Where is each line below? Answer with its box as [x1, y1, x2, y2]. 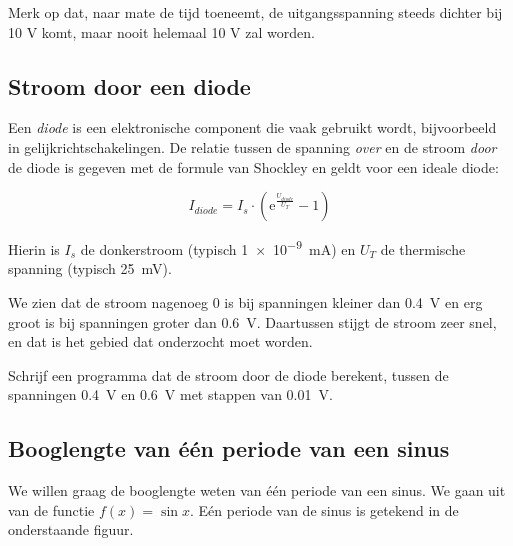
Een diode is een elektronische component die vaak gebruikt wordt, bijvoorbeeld [8, 117, 497, 138]
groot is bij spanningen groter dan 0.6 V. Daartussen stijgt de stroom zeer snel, [8, 311, 497, 332]
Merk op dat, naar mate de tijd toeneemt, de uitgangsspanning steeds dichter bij [8, 2, 503, 22]
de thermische [380, 238, 466, 259]
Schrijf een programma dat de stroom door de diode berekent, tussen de [8, 364, 449, 385]
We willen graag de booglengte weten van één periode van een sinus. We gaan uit [8, 480, 506, 501]
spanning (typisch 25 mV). [8, 258, 172, 279]
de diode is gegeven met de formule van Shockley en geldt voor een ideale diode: [8, 156, 499, 177]
